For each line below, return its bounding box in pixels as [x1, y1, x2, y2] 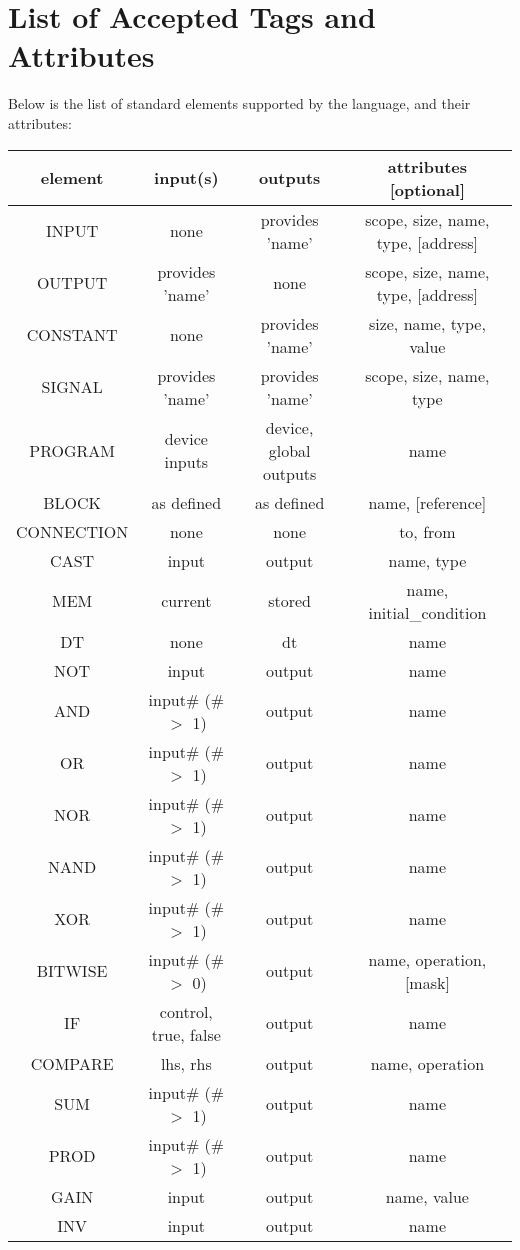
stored [268, 589, 311, 612]
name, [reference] [368, 490, 487, 514]
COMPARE [30, 1051, 114, 1075]
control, [159, 999, 213, 1023]
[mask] [404, 970, 450, 994]
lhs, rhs [160, 1051, 212, 1075]
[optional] [389, 177, 466, 201]
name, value [385, 1184, 469, 1208]
